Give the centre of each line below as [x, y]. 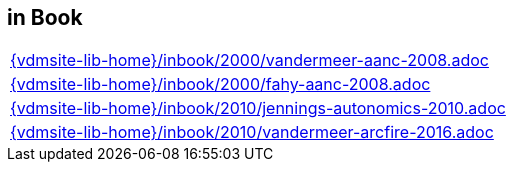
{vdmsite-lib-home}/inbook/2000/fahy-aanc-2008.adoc [220, 84]
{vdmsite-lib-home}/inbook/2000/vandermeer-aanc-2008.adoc [249, 60]
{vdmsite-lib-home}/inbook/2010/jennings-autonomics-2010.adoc [258, 108]
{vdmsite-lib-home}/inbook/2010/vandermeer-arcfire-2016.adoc [252, 132]
